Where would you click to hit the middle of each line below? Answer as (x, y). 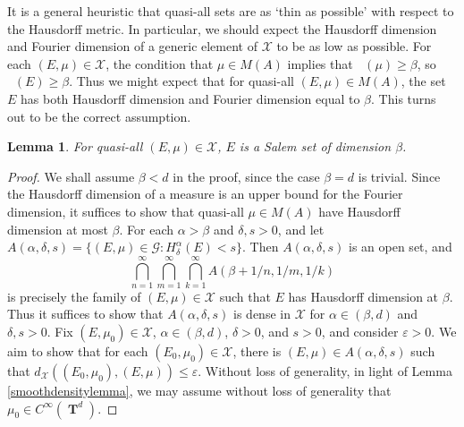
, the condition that (160, 63)
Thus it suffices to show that (85, 314)
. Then (261, 247)
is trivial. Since (399, 176)
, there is (257, 351)
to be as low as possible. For (354, 46)
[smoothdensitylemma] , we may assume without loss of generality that (199, 391)
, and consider (360, 332)
